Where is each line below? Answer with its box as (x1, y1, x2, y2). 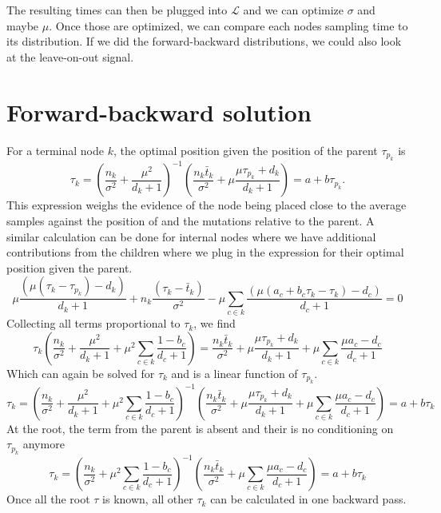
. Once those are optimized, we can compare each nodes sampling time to (49, 17, 408, 34)
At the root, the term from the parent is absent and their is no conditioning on (6, 420, 394, 436)
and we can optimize (243, 2, 344, 18)
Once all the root (6, 491, 90, 507)
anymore (22, 435, 65, 452)
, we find (193, 315, 236, 332)
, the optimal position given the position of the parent (113, 141, 378, 158)
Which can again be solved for (6, 364, 155, 381)
